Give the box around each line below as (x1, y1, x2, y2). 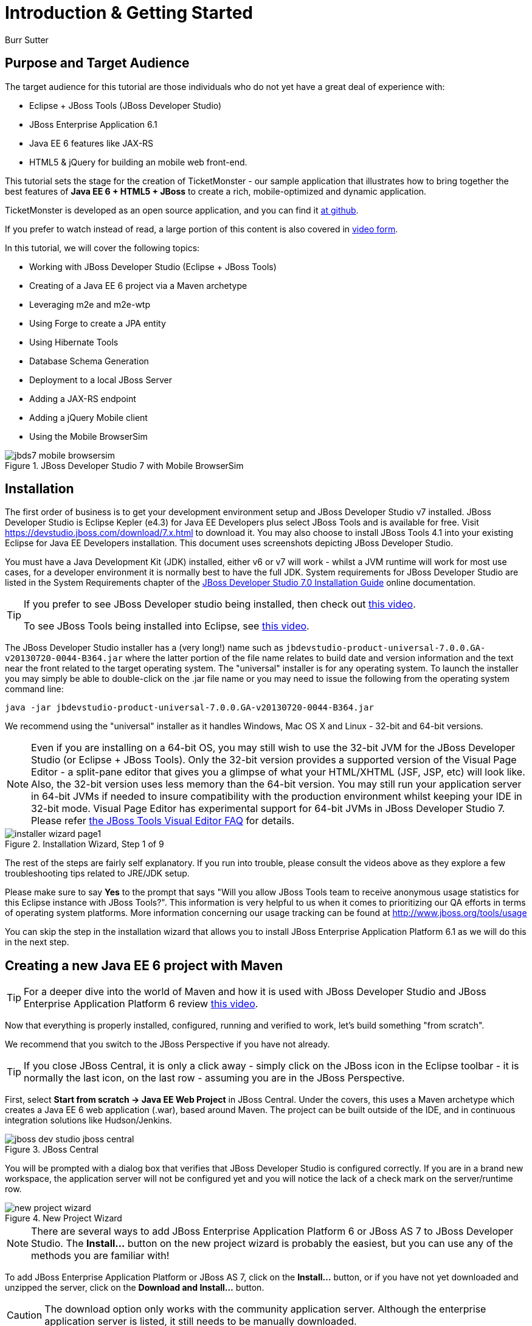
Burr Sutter (5, 34, 49, 45)
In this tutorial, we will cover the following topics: (5, 242, 200, 253)
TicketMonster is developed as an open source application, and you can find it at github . (5, 204, 359, 215)
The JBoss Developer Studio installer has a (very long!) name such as (5, 642, 283, 653)
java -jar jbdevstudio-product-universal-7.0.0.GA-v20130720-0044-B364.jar (5, 703, 374, 713)
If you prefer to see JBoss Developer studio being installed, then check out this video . (24, 598, 416, 611)
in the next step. (5, 937, 69, 948)
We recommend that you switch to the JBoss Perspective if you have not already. (5, 1039, 330, 1050)
